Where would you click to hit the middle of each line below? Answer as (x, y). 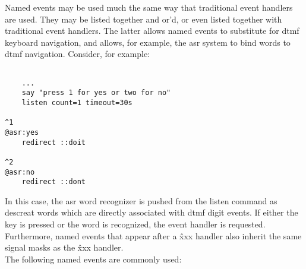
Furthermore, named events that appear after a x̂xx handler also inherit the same (153, 235)
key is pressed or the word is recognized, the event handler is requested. (135, 224)
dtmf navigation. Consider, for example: (78, 54)
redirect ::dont (54, 182)
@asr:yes (22, 132)
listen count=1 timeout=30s (77, 102)
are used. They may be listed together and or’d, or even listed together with (143, 19)
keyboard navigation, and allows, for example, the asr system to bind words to (148, 42)
